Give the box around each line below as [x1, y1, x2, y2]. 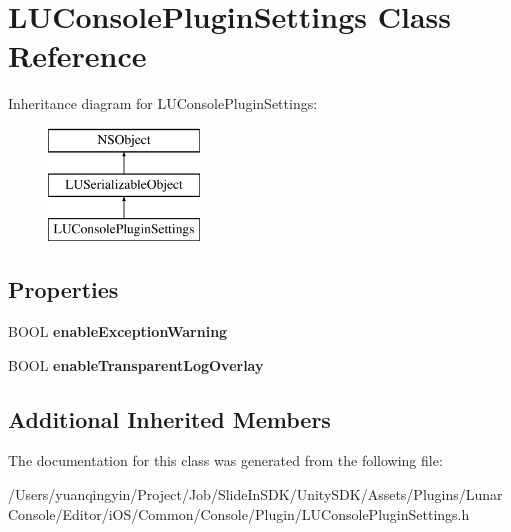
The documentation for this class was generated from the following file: [8, 450, 443, 471]
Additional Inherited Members [8, 403, 331, 434]
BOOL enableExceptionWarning [8, 321, 228, 342]
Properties [8, 274, 119, 305]
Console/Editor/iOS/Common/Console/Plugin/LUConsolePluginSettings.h [8, 503, 470, 524]
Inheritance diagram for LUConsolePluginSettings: [8, 93, 318, 114]
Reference [8, 35, 147, 76]
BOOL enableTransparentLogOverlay [8, 354, 264, 375]
